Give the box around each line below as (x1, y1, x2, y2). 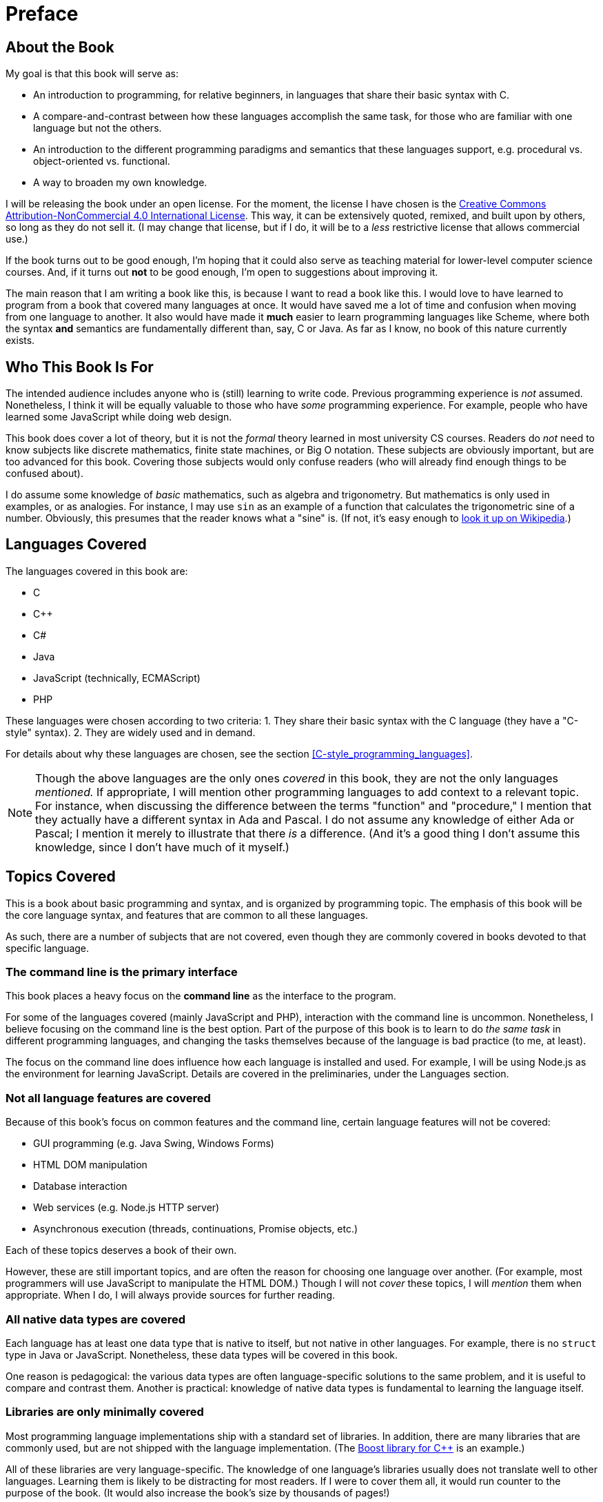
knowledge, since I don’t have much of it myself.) (35, 840, 289, 854)
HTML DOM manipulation (33, 1159, 147, 1171)
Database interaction (33, 1180, 127, 1193)
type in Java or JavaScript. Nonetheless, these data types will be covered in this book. (6, 1348, 398, 1361)
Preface (6, 2, 79, 26)
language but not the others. (33, 122, 162, 134)
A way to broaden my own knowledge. (33, 176, 207, 189)
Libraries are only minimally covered (6, 1405, 204, 1419)
